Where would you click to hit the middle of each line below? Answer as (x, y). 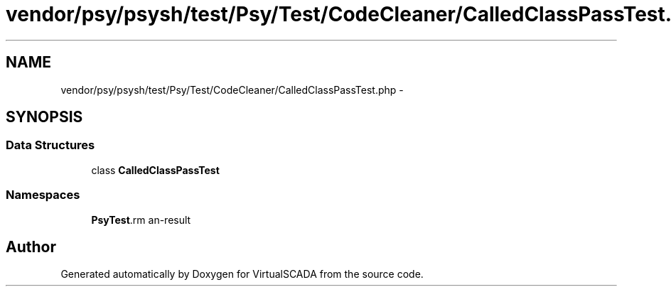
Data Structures (50, 145)
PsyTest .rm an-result (141, 220)
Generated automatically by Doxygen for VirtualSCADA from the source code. (242, 274)
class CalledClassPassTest (155, 170)
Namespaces (43, 195)
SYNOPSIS (44, 117)
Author (31, 247)
